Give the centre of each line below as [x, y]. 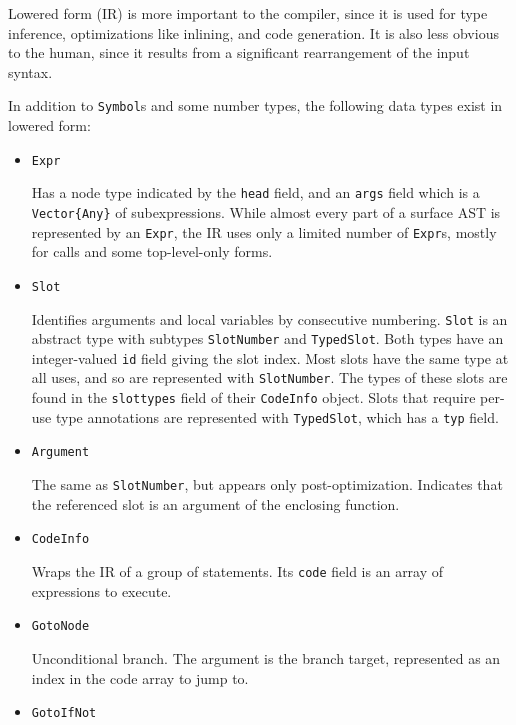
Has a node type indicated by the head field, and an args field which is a [255, 192]
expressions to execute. [101, 590]
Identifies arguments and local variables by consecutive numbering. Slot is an [269, 318]
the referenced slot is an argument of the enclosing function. [215, 503]
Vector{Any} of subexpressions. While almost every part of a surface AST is [266, 211]
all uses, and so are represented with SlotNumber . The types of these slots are [269, 377]
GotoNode [60, 626]
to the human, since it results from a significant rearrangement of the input [239, 52]
